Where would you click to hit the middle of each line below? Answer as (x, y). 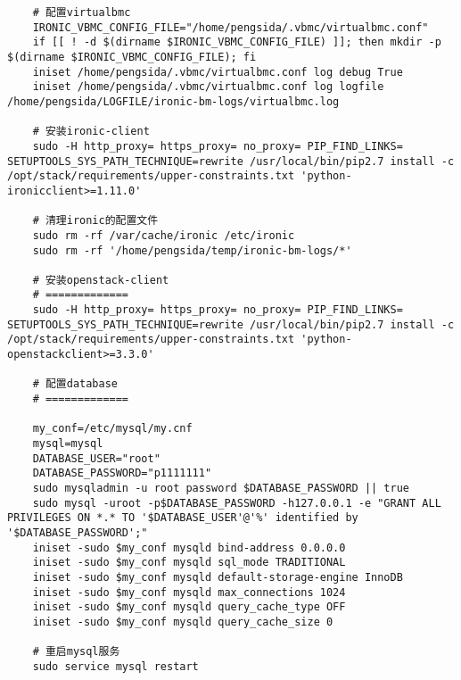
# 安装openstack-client (101, 280)
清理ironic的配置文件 (102, 221)
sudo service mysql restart (115, 666)
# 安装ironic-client (91, 132)
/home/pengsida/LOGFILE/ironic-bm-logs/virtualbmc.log (173, 101)
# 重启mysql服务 (76, 652)
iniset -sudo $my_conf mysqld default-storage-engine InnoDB (218, 577)
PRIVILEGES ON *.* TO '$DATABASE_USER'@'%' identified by (183, 518)
